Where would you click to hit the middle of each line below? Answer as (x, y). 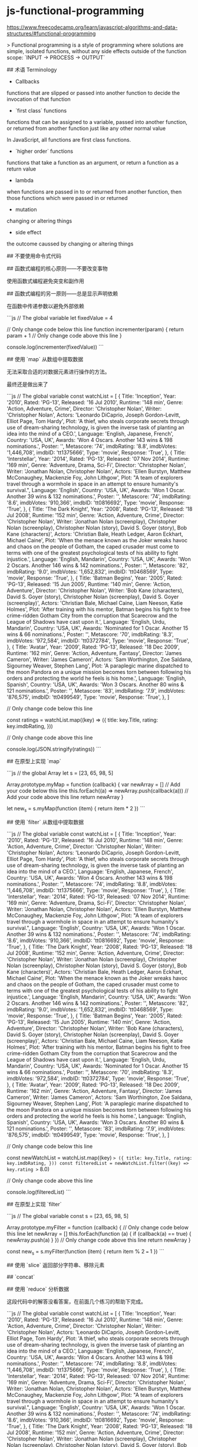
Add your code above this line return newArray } (65, 797)
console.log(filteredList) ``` (39, 1192)
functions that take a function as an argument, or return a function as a (93, 162)
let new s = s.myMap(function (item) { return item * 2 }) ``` (76, 809)
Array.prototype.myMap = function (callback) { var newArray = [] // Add (93, 784)
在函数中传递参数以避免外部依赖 (45, 306)
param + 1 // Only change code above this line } (65, 335)
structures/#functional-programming (51, 33)
